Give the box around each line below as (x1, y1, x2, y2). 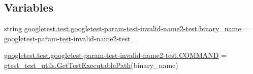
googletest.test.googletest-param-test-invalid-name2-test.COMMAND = (4, 50, 227, 60)
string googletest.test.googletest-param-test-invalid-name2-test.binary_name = (4, 23, 249, 34)
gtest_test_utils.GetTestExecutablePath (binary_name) (4, 59, 178, 70)
